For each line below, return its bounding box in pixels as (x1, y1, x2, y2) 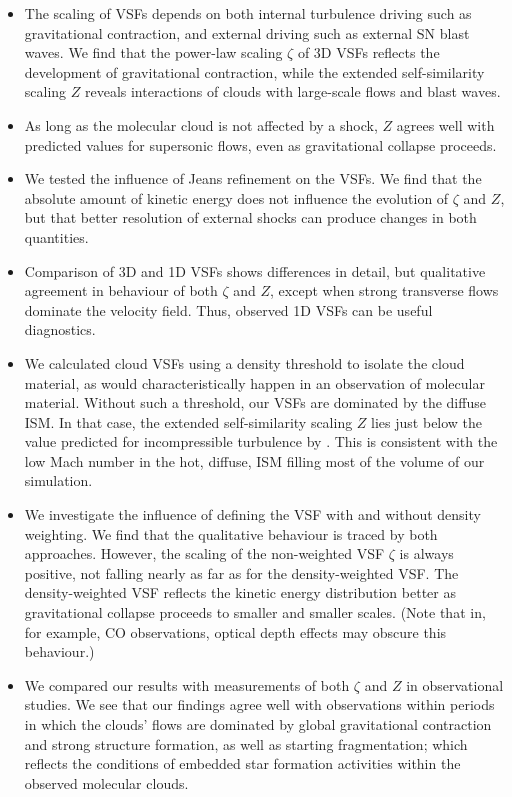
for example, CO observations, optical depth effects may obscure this (24, 621, 447, 642)
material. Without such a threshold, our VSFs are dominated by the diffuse (24, 392, 486, 413)
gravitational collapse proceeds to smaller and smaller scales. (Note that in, (24, 602, 486, 623)
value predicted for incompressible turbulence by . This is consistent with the (24, 431, 498, 452)
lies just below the (371, 411, 483, 432)
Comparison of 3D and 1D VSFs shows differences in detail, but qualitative (24, 260, 486, 281)
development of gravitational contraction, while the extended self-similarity (24, 61, 485, 82)
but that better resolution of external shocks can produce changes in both (24, 207, 477, 228)
